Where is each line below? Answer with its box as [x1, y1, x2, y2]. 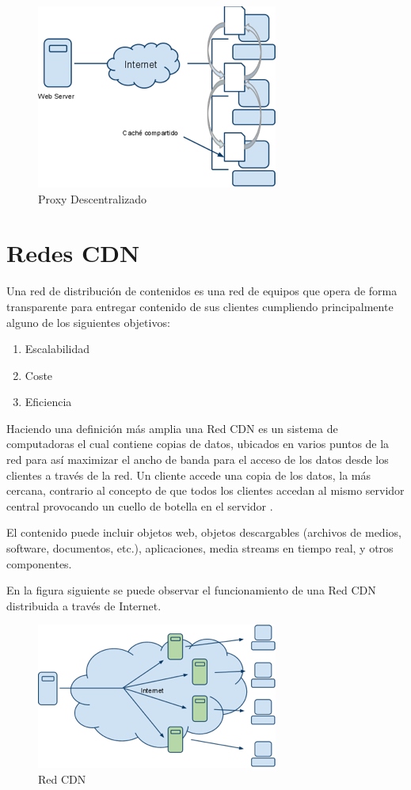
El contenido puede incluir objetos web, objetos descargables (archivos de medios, [6, 524, 401, 541]
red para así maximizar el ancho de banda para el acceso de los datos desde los [6, 451, 389, 468]
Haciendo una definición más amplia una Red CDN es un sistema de [6, 420, 338, 436]
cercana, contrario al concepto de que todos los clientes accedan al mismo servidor [6, 482, 405, 499]
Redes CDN [6, 237, 140, 269]
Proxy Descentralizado [38, 190, 147, 207]
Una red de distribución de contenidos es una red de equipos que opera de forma [6, 283, 398, 299]
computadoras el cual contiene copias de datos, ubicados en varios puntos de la [6, 435, 390, 452]
